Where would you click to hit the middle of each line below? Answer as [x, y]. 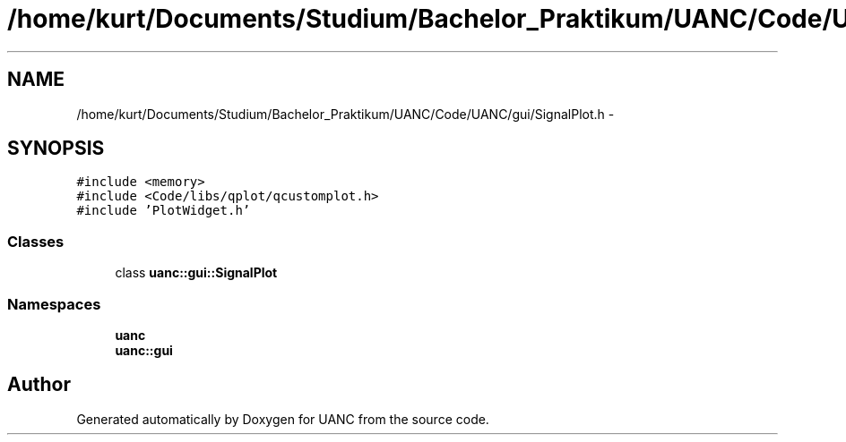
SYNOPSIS [56, 149]
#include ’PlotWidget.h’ [164, 211]
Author [39, 385]
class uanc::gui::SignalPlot [196, 273]
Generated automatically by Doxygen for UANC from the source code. [283, 419]
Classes [36, 241]
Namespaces [54, 304]
